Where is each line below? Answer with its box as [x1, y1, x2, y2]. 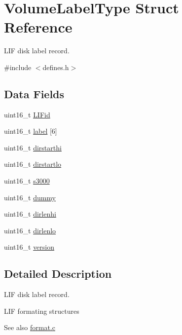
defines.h [42, 62, 69, 72]
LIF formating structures [4, 305, 79, 316]
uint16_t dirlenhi [4, 209, 56, 219]
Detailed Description [4, 266, 112, 281]
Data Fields [4, 86, 65, 101]
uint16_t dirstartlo [4, 159, 62, 169]
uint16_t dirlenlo [4, 225, 56, 235]
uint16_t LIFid [4, 109, 50, 119]
